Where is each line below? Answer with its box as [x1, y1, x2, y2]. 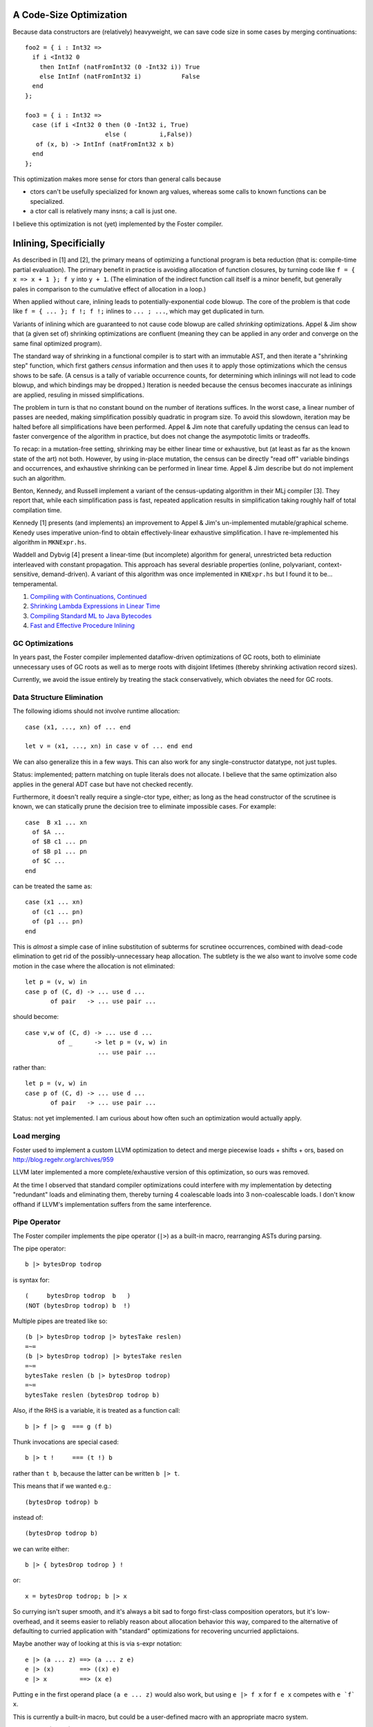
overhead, [12, 1617, 42, 1625]
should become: [12, 1013, 59, 1021]
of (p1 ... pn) [32, 917, 84, 926]
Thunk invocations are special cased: [12, 1438, 119, 1446]
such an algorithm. [12, 474, 66, 482]
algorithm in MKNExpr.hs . [12, 538, 87, 546]
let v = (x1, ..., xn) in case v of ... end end [25, 743, 193, 750]
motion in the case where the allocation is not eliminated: [12, 962, 175, 970]
